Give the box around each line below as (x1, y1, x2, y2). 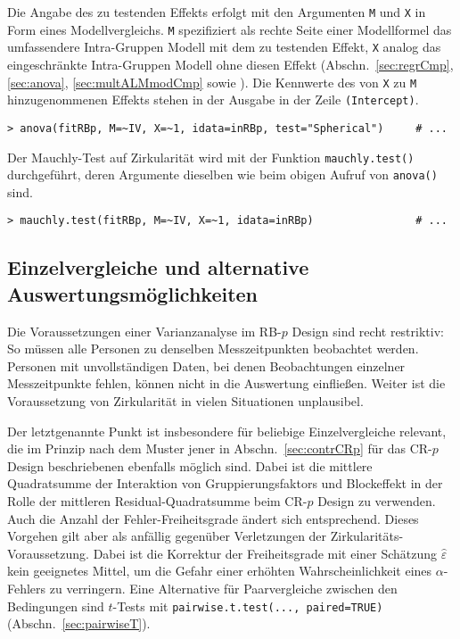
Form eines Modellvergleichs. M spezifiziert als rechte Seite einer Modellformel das (7, 20, 452, 38)
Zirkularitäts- (330, 527, 404, 545)
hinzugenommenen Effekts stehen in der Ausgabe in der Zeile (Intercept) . (7, 90, 419, 109)
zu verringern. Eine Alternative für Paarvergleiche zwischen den (49, 579, 398, 597)
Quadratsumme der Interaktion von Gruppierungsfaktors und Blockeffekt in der (7, 474, 443, 493)
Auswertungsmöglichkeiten (7, 279, 259, 307)
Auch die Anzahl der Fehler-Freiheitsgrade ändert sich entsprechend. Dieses (7, 509, 419, 527)
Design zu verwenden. (317, 492, 436, 510)
